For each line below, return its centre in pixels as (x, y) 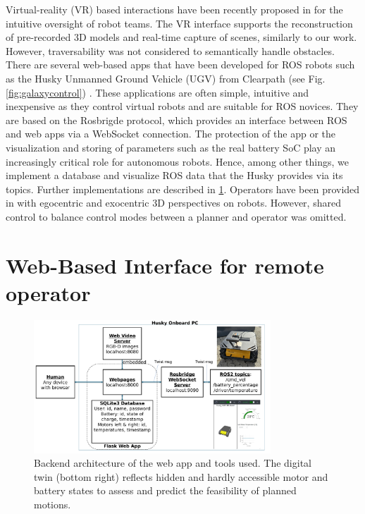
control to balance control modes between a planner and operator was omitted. (176, 216)
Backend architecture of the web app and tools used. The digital (173, 463)
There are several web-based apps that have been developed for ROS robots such (180, 65)
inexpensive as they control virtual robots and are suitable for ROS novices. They (182, 106)
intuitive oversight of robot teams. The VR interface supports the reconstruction (179, 23)
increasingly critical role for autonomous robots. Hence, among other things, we (178, 161)
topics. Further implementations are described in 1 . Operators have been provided (183, 189)
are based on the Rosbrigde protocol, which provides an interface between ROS (177, 120)
